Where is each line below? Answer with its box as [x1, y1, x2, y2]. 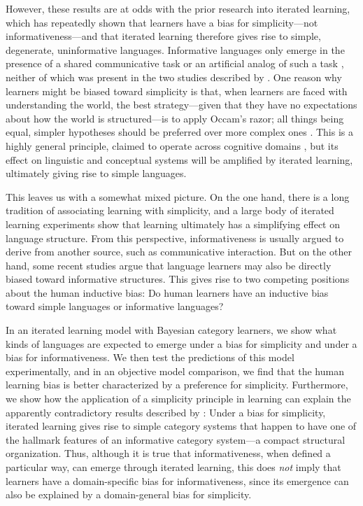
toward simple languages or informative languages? [6, 299, 224, 314]
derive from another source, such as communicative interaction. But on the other [6, 244, 352, 259]
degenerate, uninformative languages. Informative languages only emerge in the [6, 42, 345, 57]
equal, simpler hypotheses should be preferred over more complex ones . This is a [6, 125, 353, 139]
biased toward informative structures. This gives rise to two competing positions [6, 272, 350, 286]
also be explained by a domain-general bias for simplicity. [6, 487, 252, 502]
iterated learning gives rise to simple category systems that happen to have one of [6, 419, 357, 433]
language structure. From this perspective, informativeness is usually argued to [6, 230, 344, 245]
